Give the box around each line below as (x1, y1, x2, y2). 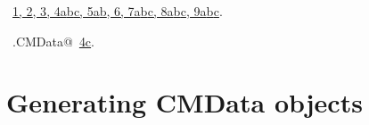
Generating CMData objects (6, 84, 363, 121)
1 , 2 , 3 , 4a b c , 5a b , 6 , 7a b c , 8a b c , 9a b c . (12, 2, 223, 20)
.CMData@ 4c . (12, 31, 94, 50)
